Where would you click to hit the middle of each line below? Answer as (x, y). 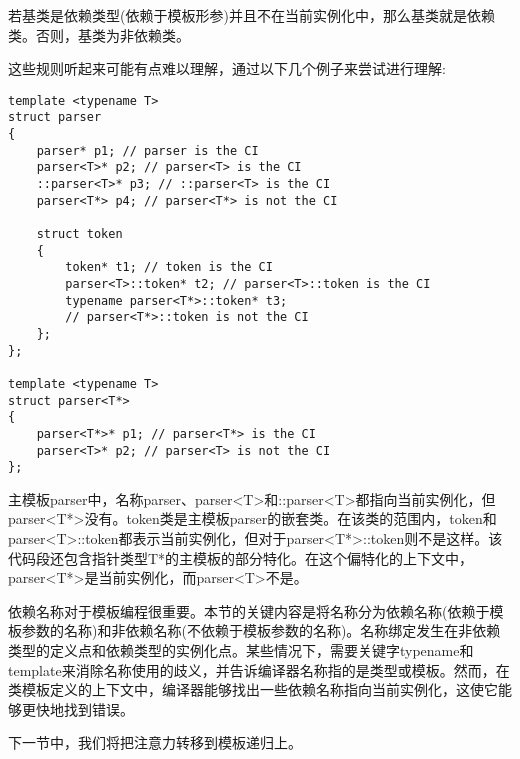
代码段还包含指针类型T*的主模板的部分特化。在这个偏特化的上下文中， (241, 557)
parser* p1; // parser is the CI (147, 150)
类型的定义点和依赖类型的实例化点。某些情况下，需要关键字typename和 (241, 650)
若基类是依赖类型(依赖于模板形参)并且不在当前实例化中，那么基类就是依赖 (251, 15)
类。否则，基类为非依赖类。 (99, 34)
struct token (79, 234)
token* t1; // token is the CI (169, 267)
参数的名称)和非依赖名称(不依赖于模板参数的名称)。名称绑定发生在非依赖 (261, 630)
